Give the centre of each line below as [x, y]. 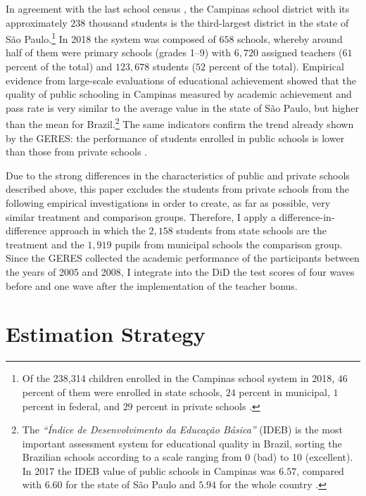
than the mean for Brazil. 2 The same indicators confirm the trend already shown [180, 123]
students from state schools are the [251, 230]
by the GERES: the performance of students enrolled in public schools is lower [175, 138]
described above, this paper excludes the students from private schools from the [177, 189]
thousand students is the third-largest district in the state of [219, 22]
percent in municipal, [284, 392]
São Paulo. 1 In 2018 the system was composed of [111, 38]
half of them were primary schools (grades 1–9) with [119, 52]
